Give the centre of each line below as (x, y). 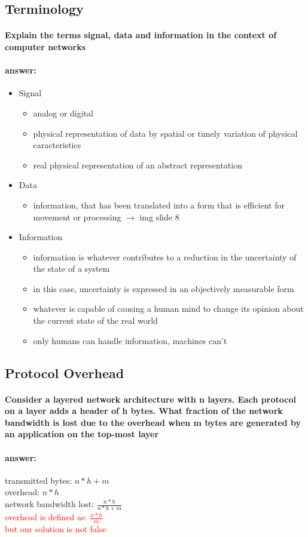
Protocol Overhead (65, 372)
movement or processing (77, 217)
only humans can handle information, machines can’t (130, 340)
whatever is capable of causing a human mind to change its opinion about (168, 309)
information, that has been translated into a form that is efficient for (159, 205)
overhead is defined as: (46, 517)
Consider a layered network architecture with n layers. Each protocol (150, 399)
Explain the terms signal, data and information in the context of (141, 35)
